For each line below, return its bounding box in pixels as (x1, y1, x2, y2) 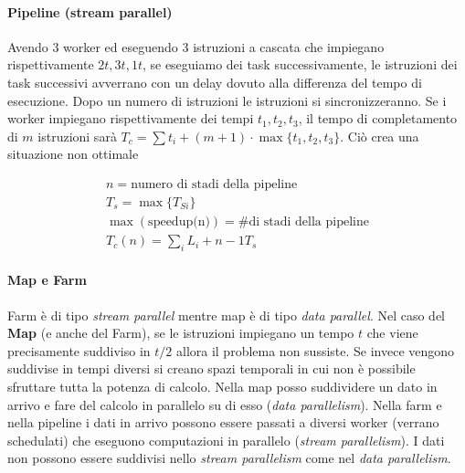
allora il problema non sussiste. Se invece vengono (175, 341, 455, 360)
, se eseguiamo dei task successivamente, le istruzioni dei (142, 55, 458, 74)
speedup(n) (148, 215, 210, 229)
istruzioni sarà (37, 126, 117, 145)
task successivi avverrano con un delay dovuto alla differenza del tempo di (7, 72, 422, 91)
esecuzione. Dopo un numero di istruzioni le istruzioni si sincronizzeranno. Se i (7, 90, 447, 110)
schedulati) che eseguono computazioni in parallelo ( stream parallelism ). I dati (7, 430, 445, 449)
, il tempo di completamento (298, 109, 458, 128)
